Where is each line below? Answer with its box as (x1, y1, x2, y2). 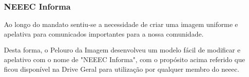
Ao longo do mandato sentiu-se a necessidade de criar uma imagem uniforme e (4, 19, 238, 29)
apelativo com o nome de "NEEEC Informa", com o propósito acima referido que (4, 54, 245, 64)
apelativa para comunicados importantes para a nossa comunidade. (4, 28, 204, 38)
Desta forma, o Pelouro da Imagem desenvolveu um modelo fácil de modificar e (4, 45, 241, 55)
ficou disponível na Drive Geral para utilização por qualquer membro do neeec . (4, 64, 239, 74)
